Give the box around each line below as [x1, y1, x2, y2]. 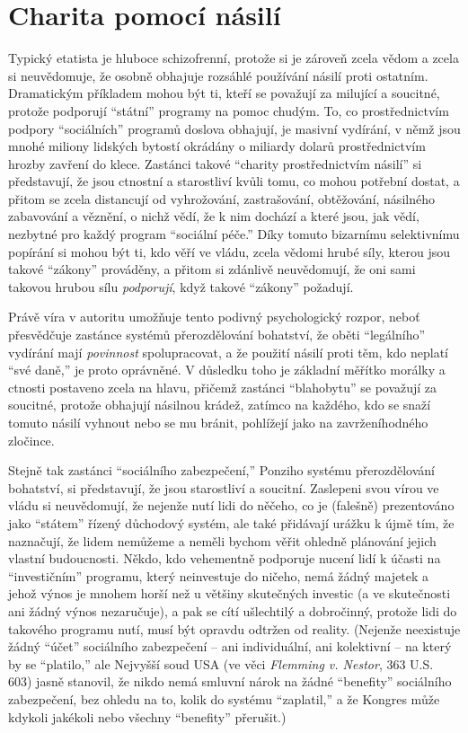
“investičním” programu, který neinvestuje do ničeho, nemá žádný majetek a [8, 566, 429, 585]
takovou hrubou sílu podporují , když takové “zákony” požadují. [8, 277, 354, 296]
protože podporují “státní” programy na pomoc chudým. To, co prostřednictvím [8, 101, 449, 119]
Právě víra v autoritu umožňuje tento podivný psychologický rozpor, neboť [8, 307, 420, 326]
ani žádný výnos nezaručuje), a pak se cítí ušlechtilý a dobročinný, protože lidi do [8, 601, 457, 620]
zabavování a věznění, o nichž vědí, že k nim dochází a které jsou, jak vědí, [8, 207, 419, 225]
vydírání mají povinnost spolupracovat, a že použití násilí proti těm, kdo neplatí [8, 342, 448, 361]
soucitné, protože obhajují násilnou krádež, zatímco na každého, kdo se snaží [8, 395, 431, 414]
